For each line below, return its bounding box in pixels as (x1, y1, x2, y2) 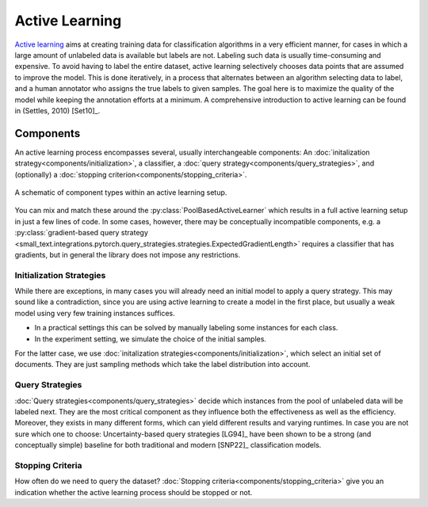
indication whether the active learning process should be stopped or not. (14, 487, 253, 497)
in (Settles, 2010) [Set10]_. (14, 105, 101, 115)
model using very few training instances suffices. (14, 308, 176, 318)
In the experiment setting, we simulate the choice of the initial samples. (34, 334, 267, 344)
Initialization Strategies (14, 269, 106, 280)
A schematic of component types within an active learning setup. (14, 187, 227, 197)
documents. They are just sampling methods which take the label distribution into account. (14, 360, 311, 369)
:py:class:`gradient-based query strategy (14, 228, 148, 238)
